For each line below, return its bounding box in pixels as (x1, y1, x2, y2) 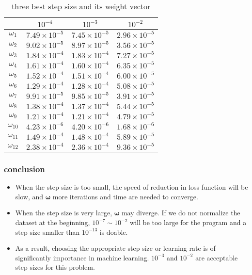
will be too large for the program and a (130, 217, 247, 227)
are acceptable (195, 252, 238, 262)
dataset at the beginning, (15, 217, 90, 227)
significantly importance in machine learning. (15, 252, 149, 262)
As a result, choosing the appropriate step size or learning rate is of (15, 243, 216, 253)
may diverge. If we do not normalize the (121, 208, 240, 218)
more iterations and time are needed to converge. (52, 191, 198, 201)
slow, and (15, 191, 44, 201)
